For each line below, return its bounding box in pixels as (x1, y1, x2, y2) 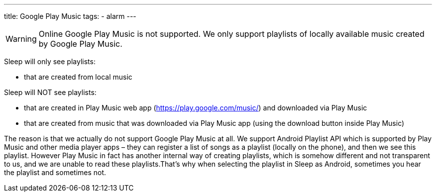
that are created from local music (24, 73, 132, 81)
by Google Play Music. (38, 39, 122, 49)
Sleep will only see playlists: (4, 57, 96, 66)
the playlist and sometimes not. (4, 168, 107, 177)
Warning (5, 34, 37, 44)
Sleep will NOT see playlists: (4, 88, 97, 97)
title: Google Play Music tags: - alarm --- (4, 12, 136, 20)
